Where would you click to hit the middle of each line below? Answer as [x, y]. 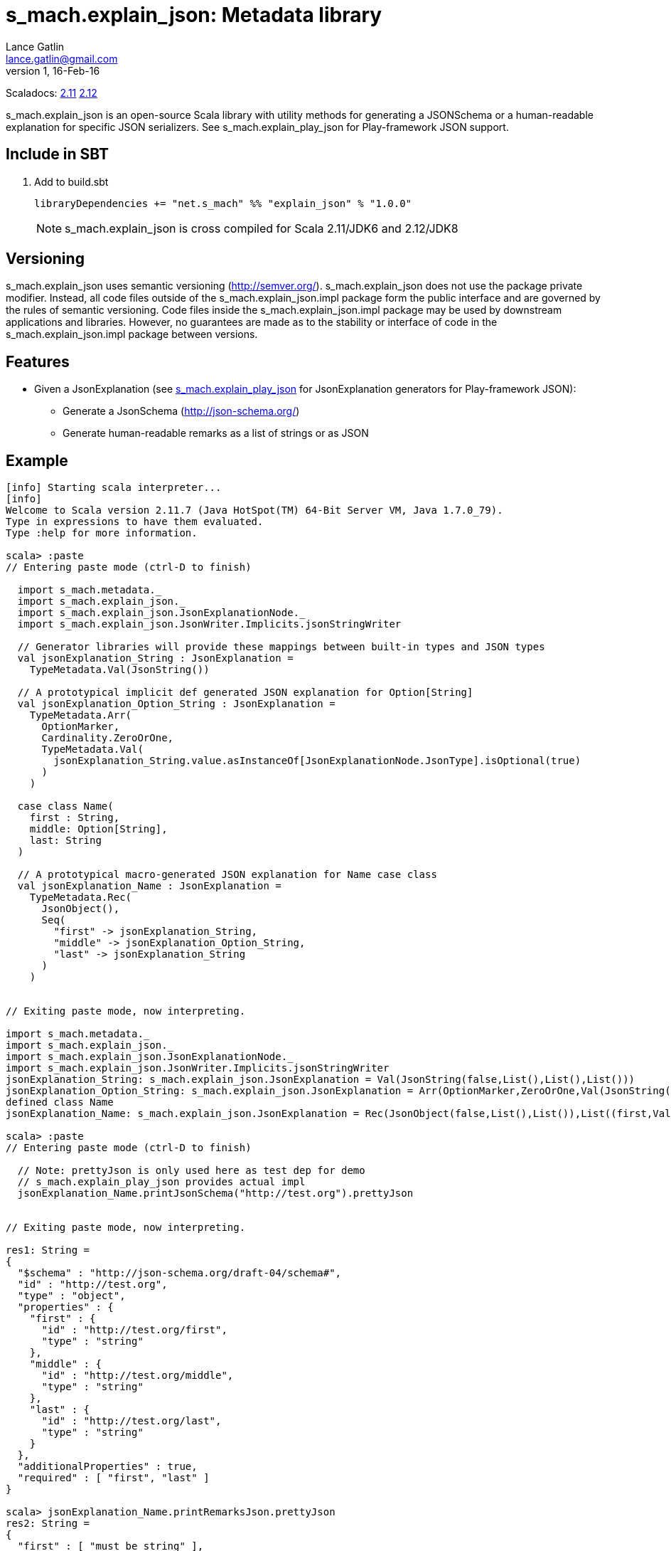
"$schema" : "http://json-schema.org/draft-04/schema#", [179, 1273]
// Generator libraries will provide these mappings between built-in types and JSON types [281, 647]
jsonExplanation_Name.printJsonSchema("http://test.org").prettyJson [215, 1193]
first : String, [75, 818]
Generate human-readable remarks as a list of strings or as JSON [216, 433]
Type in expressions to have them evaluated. [135, 522]
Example [37, 460]
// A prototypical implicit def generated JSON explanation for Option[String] [245, 693]
